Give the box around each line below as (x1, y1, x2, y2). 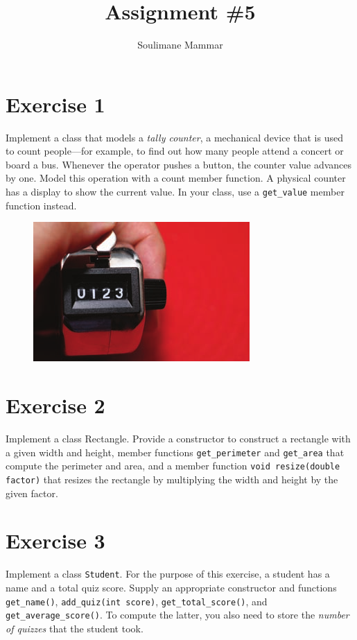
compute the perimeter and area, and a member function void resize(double (6, 458, 340, 473)
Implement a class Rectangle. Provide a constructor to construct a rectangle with (6, 431, 351, 445)
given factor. (6, 485, 58, 500)
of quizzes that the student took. (6, 621, 143, 635)
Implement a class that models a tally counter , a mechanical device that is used (6, 130, 343, 144)
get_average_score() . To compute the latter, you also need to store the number (6, 607, 349, 622)
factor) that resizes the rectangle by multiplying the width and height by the (6, 472, 338, 486)
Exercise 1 (6, 89, 105, 118)
